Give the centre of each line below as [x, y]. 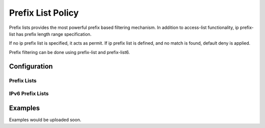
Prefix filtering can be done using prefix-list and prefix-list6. [69, 52]
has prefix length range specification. [54, 34]
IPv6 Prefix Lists [29, 94]
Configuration [31, 66]
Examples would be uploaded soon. [45, 120]
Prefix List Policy [44, 13]
